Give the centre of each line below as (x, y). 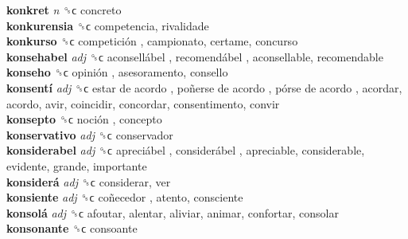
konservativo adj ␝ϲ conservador (90, 134)
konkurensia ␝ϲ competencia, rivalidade (108, 25)
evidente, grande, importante (77, 165)
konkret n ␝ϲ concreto (64, 10)
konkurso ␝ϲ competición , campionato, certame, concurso (152, 41)
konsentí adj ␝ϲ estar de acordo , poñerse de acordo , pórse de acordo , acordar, (204, 87)
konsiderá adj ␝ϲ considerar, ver (89, 181)
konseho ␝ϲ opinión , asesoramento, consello (117, 72)
